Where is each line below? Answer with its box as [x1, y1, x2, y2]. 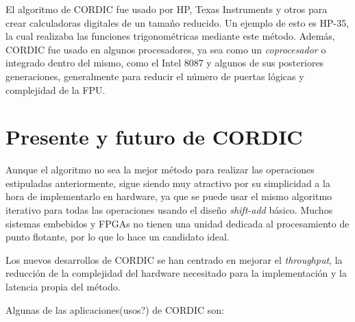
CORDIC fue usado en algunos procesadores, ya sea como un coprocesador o [5, 42, 326, 56]
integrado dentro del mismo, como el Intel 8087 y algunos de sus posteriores [5, 55, 324, 70]
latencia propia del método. [5, 280, 121, 294]
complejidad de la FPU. [5, 82, 106, 97]
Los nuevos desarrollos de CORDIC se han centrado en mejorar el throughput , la [5, 252, 343, 267]
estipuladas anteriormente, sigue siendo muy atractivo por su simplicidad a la [5, 175, 330, 190]
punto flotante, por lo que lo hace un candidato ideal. [5, 230, 230, 244]
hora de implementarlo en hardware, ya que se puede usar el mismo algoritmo [5, 189, 332, 203]
